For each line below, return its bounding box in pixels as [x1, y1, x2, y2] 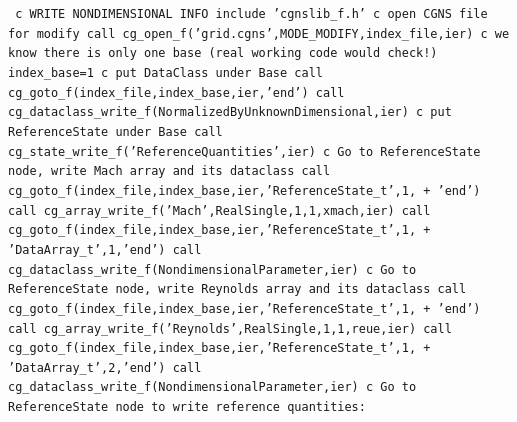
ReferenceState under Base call [8, 124, 223, 139]
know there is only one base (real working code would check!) [8, 46, 438, 61]
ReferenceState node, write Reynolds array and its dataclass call [8, 282, 467, 297]
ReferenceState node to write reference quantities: [8, 400, 366, 415]
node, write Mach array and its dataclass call [8, 164, 331, 179]
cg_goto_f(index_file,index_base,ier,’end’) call [8, 85, 345, 100]
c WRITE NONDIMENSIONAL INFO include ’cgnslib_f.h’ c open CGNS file [15, 7, 488, 21]
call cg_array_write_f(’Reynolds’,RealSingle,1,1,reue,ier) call [8, 321, 452, 336]
